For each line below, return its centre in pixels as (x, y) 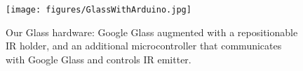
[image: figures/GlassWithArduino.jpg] (99, 10)
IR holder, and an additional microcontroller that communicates (144, 46)
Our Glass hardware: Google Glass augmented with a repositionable (152, 32)
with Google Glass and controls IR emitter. (99, 59)
